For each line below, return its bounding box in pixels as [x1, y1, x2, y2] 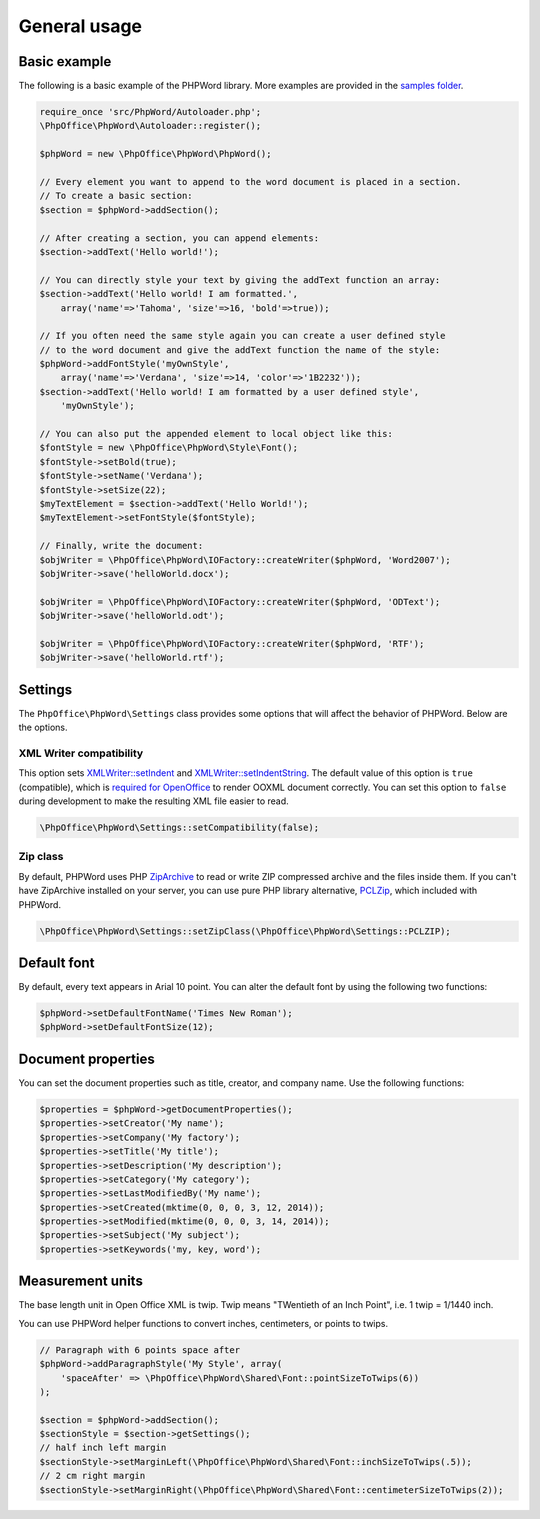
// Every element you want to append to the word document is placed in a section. [39, 176, 462, 187]
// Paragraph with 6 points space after [39, 1344, 240, 1355]
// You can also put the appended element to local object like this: [39, 428, 394, 440]
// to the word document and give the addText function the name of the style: [39, 344, 441, 355]
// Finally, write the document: [39, 540, 204, 552]
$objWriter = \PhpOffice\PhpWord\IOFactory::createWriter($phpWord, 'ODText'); [39, 596, 441, 607]
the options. [18, 721, 68, 734]
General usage [18, 15, 143, 37]
